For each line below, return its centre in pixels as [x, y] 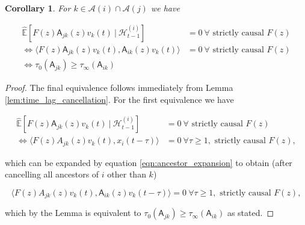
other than [127, 174]
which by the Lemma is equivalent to [73, 213]
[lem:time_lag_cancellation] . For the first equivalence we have [119, 99]
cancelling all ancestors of [52, 174]
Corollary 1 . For [38, 8]
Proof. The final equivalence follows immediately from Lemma [119, 88]
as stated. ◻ [251, 213]
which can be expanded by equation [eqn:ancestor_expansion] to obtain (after [149, 162]
